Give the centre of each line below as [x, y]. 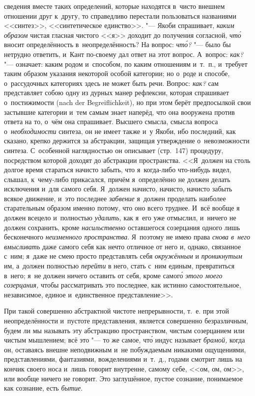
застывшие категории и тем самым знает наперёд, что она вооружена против [119, 112]
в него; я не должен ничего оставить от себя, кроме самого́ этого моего [113, 275]
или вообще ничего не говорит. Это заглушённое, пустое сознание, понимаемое [123, 378]
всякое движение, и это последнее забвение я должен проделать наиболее [115, 198]
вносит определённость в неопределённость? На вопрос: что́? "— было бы [117, 44]
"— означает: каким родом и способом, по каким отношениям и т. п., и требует [126, 64]
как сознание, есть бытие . [43, 388]
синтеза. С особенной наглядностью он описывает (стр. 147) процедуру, [114, 150]
